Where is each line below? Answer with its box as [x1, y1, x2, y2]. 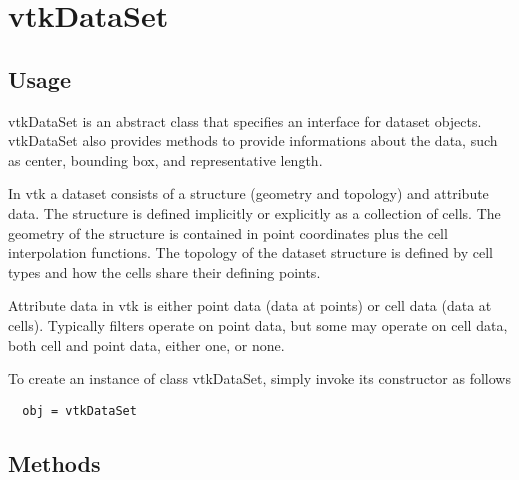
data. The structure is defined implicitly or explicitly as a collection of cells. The [8, 202, 501, 223]
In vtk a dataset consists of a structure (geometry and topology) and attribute [8, 183, 489, 204]
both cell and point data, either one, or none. [8, 334, 285, 355]
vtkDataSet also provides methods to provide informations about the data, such [8, 130, 498, 151]
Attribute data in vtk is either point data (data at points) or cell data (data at [8, 295, 492, 316]
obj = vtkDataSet [22, 403, 137, 418]
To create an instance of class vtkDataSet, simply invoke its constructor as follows [8, 368, 511, 389]
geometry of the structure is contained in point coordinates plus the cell [8, 222, 448, 243]
